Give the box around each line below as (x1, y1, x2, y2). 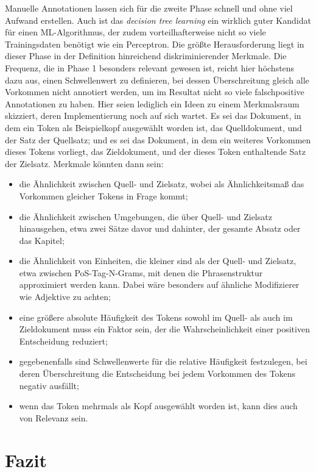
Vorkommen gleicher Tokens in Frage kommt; (19, 189, 188, 202)
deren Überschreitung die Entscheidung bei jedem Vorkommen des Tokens (19, 367, 296, 380)
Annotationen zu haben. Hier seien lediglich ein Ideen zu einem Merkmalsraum (5, 97, 300, 110)
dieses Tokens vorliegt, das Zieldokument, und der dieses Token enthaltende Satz (5, 145, 306, 158)
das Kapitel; (19, 234, 65, 246)
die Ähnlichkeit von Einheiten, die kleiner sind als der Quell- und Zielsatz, (19, 254, 297, 267)
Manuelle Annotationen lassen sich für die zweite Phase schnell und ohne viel (5, 2, 293, 14)
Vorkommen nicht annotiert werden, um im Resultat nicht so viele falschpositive (5, 85, 304, 98)
